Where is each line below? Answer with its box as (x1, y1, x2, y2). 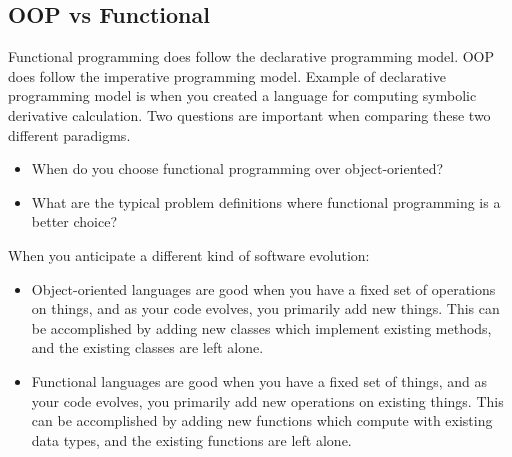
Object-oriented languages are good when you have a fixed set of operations (31, 278, 496, 299)
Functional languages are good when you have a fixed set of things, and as (31, 370, 487, 391)
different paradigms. (8, 124, 131, 145)
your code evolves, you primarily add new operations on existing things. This (31, 390, 504, 411)
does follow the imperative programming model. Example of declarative (8, 65, 446, 86)
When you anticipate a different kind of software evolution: (8, 244, 370, 265)
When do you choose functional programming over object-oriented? (31, 158, 444, 179)
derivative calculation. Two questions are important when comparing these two (8, 104, 491, 125)
